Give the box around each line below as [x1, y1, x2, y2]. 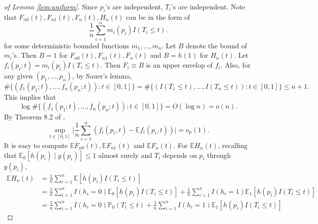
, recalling [218, 140, 248, 150]
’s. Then [12, 50, 37, 60]
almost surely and [98, 149, 153, 160]
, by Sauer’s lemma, [72, 70, 132, 80]
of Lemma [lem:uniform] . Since [4, 1, 98, 11]
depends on [162, 149, 197, 160]
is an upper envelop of [146, 59, 213, 70]
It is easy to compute [4, 140, 68, 150]
